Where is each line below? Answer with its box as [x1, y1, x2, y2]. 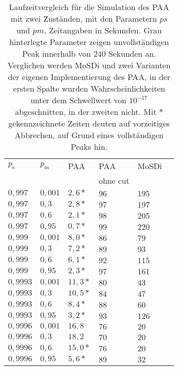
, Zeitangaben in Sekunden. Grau [44, 24, 162, 36]
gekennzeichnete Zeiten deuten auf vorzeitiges [8, 117, 170, 129]
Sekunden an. [108, 48, 156, 59]
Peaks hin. [70, 141, 108, 152]
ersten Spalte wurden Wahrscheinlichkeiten [13, 83, 165, 94]
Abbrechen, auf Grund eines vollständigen [15, 129, 164, 141]
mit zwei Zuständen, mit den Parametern [11, 13, 157, 24]
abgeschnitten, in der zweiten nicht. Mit [15, 106, 157, 117]
